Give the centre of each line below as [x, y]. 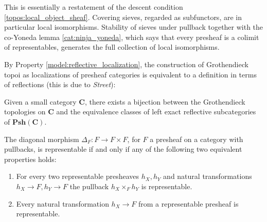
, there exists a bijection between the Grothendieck [165, 101]
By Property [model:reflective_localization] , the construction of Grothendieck [126, 64]
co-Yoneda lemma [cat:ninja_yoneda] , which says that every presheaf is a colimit [132, 37]
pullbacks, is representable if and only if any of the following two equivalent [123, 149]
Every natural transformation [63, 203]
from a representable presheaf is [189, 203]
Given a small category [40, 101]
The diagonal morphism [42, 139]
